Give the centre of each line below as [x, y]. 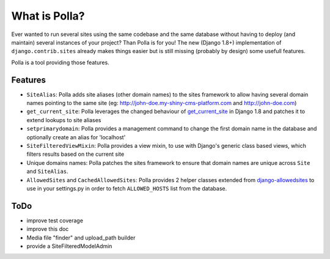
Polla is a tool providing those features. [60, 62]
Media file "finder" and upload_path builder [81, 238]
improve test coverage [55, 221]
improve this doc [48, 229]
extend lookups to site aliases [64, 120]
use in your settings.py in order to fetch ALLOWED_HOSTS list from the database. [127, 188]
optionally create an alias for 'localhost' [76, 137]
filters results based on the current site [75, 154]
